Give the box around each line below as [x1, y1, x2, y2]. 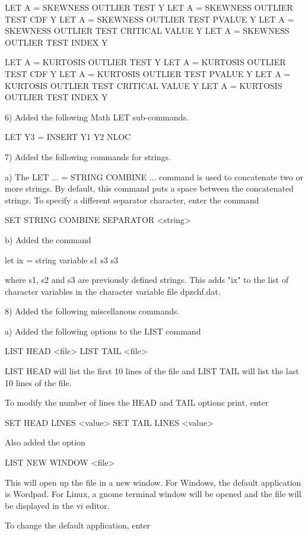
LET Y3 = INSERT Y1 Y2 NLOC [5, 130, 131, 143]
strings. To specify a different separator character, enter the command [5, 193, 259, 206]
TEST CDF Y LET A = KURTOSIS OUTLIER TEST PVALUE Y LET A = [5, 67, 291, 79]
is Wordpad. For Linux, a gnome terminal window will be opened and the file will [5, 488, 301, 500]
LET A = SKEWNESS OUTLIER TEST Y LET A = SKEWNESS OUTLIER [5, 1, 293, 13]
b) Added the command [5, 233, 91, 246]
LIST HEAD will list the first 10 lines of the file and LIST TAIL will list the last [5, 365, 299, 377]
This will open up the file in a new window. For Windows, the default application [5, 476, 301, 488]
